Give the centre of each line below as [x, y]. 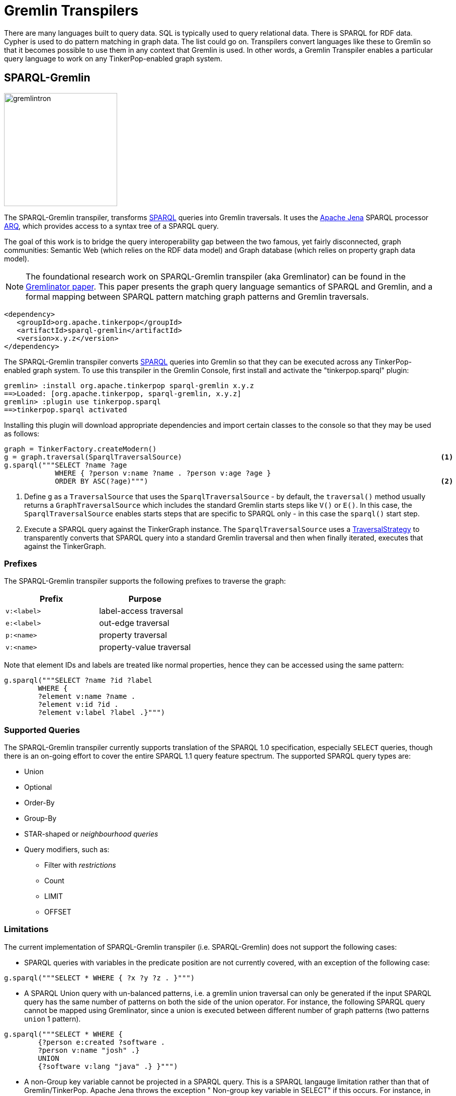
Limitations [26, 929]
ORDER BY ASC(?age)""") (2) [254, 481]
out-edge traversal [134, 623]
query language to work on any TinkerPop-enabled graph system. [113, 58]
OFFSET [58, 912]
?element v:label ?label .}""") [102, 713]
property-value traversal [145, 647]
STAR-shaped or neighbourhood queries [91, 834]
